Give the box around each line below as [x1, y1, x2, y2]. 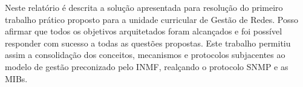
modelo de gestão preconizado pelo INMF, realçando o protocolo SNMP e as [5, 60, 288, 72]
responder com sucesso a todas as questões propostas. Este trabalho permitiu [5, 36, 291, 49]
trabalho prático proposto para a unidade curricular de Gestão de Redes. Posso [5, 13, 298, 25]
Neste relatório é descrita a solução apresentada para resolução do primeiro [5, 1, 283, 13]
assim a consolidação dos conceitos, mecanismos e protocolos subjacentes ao [5, 48, 285, 61]
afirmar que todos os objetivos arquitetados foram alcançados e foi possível [5, 25, 282, 37]
